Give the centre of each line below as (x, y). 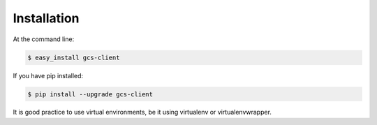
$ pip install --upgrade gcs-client (90, 94)
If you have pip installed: (48, 75)
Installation (46, 18)
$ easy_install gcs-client (74, 57)
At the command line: (44, 39)
